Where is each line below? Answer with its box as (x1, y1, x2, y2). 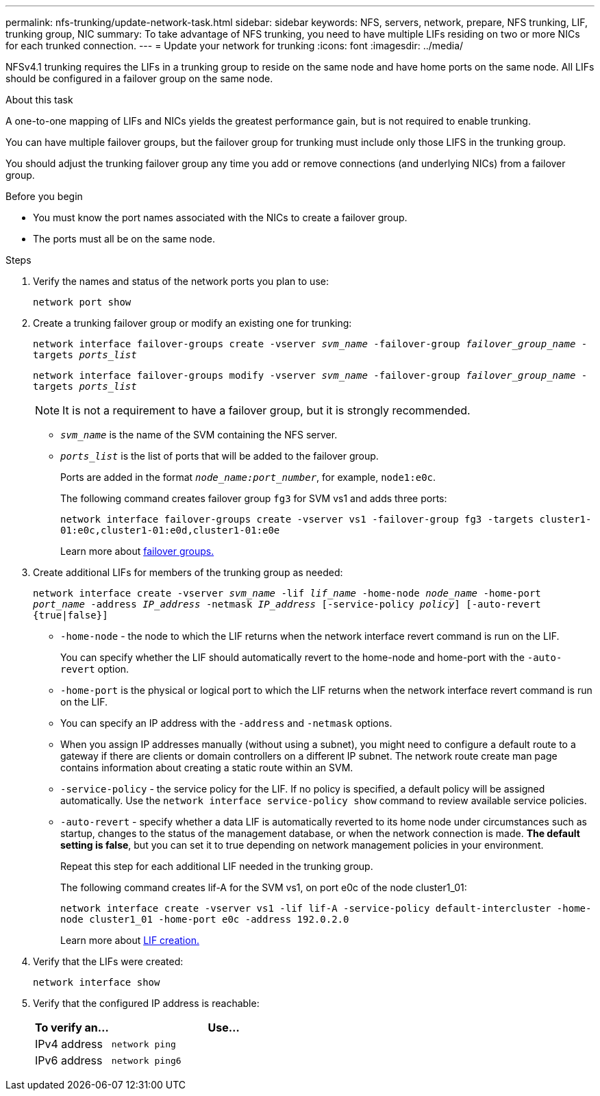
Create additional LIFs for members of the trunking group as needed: (33, 566, 343, 578)
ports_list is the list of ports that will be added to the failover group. (60, 450, 379, 462)
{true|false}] (33, 610, 108, 621)
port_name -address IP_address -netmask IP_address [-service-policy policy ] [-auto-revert (33, 599, 541, 610)
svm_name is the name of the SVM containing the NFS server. (60, 429, 338, 440)
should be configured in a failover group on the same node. (5, 73, 273, 84)
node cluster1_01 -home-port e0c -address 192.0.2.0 (60, 914, 349, 925)
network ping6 (111, 1055, 182, 1066)
